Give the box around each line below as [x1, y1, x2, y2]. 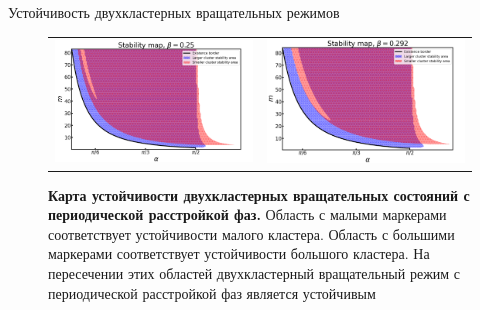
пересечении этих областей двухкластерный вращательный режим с [48, 262, 461, 283]
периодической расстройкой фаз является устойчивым [48, 282, 376, 303]
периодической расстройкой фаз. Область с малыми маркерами [48, 204, 447, 225]
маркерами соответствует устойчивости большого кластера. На [48, 243, 430, 264]
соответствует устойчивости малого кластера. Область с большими [48, 223, 455, 244]
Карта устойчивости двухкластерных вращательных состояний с [48, 184, 470, 205]
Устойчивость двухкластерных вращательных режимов [8, 2, 340, 22]
